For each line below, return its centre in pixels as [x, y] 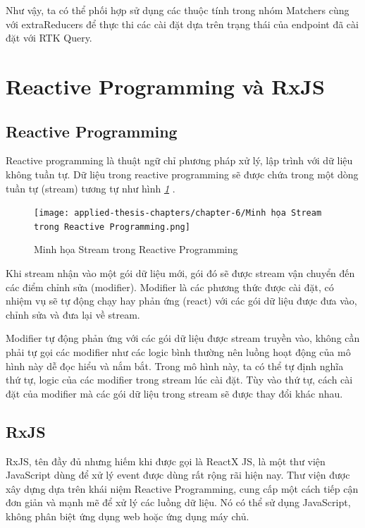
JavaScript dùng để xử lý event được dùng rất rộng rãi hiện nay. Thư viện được [178, 475]
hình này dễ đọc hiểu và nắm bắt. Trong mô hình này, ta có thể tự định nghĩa [175, 366]
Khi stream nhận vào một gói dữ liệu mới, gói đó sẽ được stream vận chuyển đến [180, 273]
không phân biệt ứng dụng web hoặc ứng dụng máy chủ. [128, 516]
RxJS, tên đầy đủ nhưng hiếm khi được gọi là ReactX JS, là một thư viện [166, 461]
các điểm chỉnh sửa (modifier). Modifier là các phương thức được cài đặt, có [170, 287]
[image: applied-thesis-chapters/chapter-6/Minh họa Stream [178, 213]
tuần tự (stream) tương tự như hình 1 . [91, 188]
